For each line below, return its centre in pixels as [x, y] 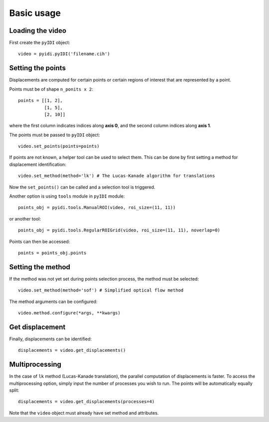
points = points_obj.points [52, 253]
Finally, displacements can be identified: [51, 339]
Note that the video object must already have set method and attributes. [84, 413]
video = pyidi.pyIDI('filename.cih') [64, 54]
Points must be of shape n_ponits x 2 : [51, 89]
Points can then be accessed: [40, 241]
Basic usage [35, 13]
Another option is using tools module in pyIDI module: [67, 196]
